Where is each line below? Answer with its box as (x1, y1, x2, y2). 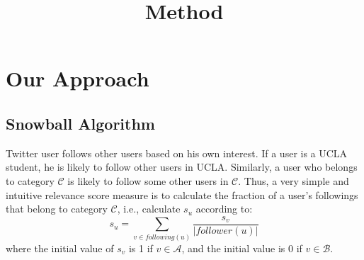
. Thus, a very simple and (238, 173, 349, 188)
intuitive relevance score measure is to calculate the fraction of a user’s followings (6, 187, 358, 202)
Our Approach (6, 64, 149, 93)
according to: (195, 201, 253, 216)
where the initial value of (6, 240, 114, 255)
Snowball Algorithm (6, 112, 155, 134)
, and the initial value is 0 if (181, 240, 302, 255)
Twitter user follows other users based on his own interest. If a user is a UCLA (6, 145, 348, 160)
